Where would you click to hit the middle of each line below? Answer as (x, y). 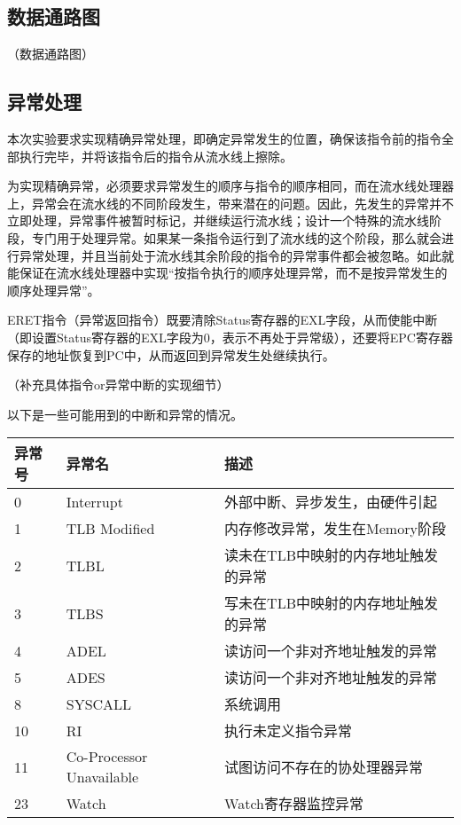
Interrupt (94, 501)
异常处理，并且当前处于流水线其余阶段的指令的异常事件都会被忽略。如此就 (236, 255)
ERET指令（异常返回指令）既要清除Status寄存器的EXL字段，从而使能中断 (223, 320)
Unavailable (102, 777)
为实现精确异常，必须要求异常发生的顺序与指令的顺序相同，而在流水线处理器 (230, 186)
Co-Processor (107, 757)
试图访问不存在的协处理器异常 (324, 767)
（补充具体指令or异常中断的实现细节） (118, 385)
